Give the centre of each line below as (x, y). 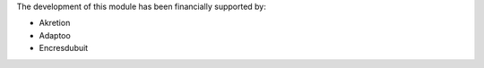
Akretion (55, 23)
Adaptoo (55, 35)
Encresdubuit (64, 48)
